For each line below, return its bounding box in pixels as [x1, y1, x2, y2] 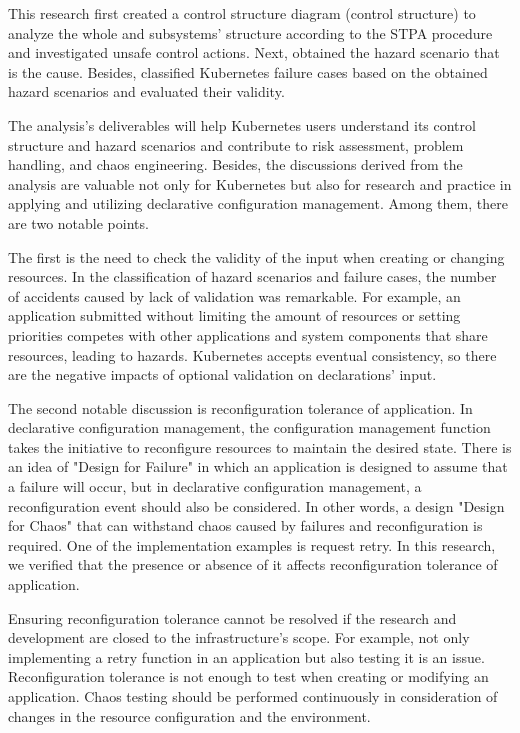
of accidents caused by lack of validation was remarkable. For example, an [8, 285, 461, 306]
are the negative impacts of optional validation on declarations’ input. [8, 364, 437, 385]
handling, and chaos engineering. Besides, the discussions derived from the [8, 154, 463, 175]
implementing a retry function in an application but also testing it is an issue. [8, 646, 485, 667]
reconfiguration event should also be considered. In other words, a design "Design [8, 495, 505, 516]
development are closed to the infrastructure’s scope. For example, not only [8, 627, 470, 648]
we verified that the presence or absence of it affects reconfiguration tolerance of [8, 554, 498, 575]
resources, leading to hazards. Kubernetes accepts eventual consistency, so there [8, 344, 497, 365]
